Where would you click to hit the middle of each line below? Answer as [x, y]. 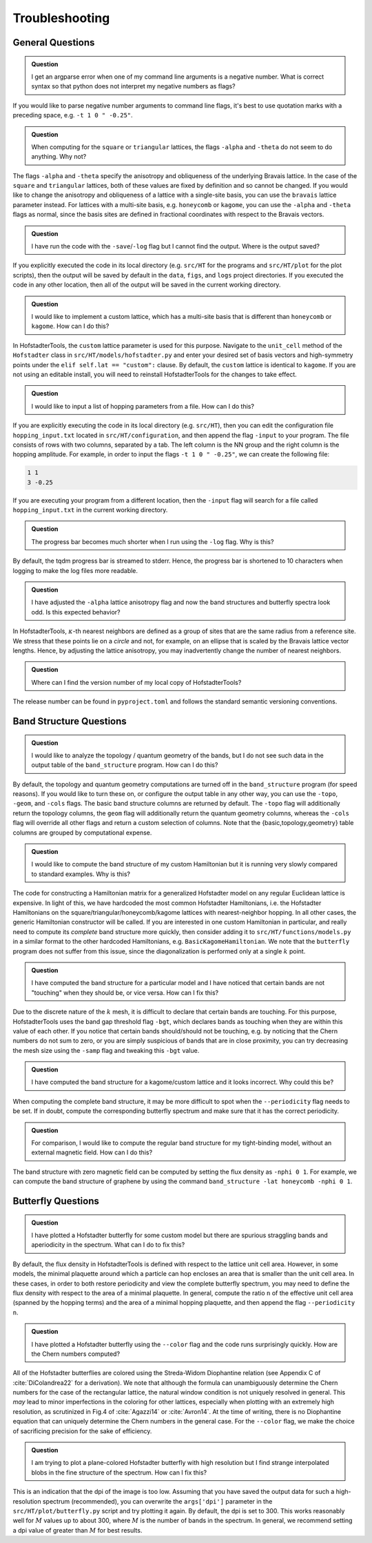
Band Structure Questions [70, 721]
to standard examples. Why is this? [81, 874]
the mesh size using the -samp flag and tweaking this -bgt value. [106, 1050]
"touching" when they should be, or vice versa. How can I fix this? [125, 992]
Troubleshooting [61, 18]
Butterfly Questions [56, 1201]
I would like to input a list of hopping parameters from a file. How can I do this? [143, 406]
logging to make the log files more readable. [75, 570]
